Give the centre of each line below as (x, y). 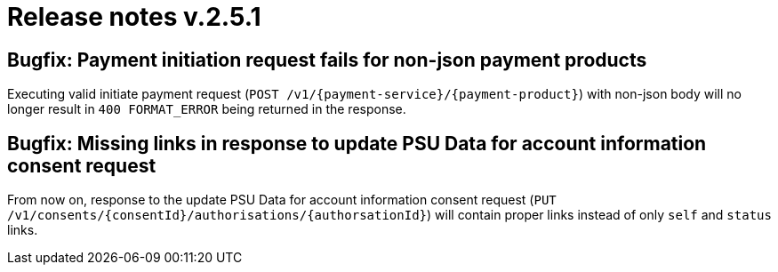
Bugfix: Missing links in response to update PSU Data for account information (357, 143)
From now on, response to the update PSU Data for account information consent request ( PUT (282, 200)
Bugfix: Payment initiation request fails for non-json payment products (327, 60)
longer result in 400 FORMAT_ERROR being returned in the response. (207, 109)
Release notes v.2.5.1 (134, 17)
